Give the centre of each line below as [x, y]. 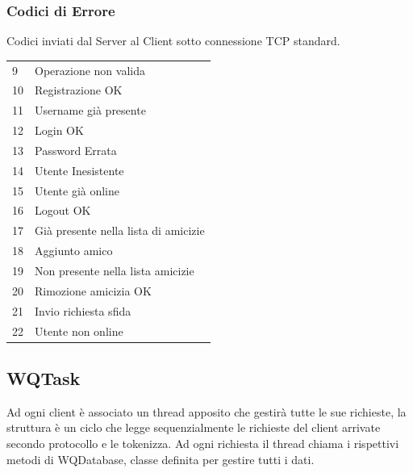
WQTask [44, 378]
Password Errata [76, 150]
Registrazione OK [79, 90]
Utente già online [77, 190]
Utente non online [79, 331]
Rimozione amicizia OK [93, 290]
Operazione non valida [90, 70]
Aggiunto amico [74, 251]
